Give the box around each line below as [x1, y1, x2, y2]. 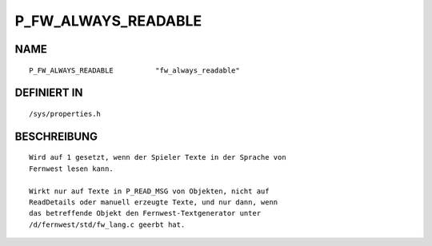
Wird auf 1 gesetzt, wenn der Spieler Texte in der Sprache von [29, 153, 287, 162]
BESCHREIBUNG [14, 129, 98, 143]
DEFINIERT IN [14, 86, 83, 100]
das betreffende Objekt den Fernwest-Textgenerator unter [29, 208, 262, 218]
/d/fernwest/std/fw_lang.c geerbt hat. [29, 220, 186, 229]
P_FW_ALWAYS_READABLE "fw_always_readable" [29, 65, 240, 75]
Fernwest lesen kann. [29, 164, 114, 173]
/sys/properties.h [29, 109, 102, 118]
